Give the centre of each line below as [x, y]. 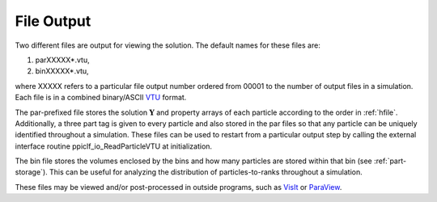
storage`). [31, 172]
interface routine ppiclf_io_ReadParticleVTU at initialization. [114, 146]
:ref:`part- [390, 161]
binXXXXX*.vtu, [62, 71]
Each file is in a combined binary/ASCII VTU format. [101, 98]
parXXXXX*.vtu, [62, 60]
